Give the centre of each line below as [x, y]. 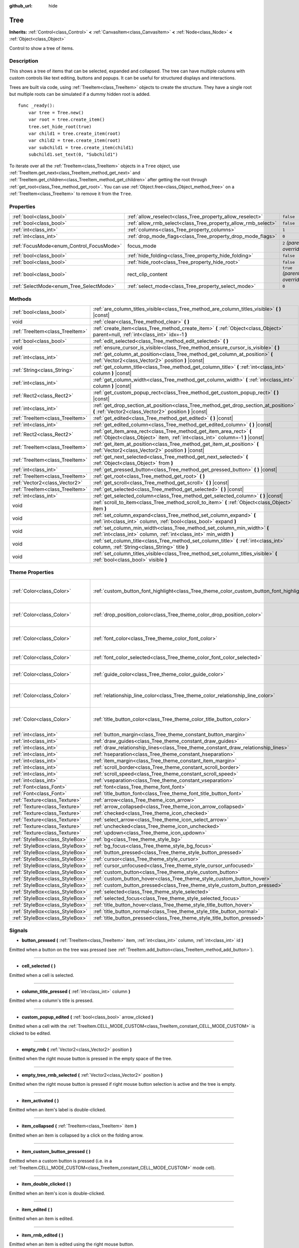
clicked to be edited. [30, 1033]
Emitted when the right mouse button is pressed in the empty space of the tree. [91, 1059]
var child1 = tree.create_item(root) [74, 133]
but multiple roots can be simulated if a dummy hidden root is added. [80, 94]
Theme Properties [32, 573]
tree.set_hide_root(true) [60, 127]
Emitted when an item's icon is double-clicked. [57, 1193]
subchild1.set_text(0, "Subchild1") [73, 155]
